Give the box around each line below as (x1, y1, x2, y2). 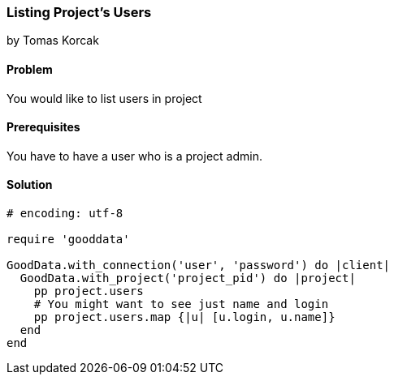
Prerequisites (6, 120, 80, 135)
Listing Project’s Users (6, 4, 152, 20)
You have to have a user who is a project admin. (6, 148, 262, 163)
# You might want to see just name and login (33, 298, 329, 311)
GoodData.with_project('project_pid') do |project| (19, 272, 356, 285)
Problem (6, 62, 53, 76)
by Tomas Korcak (6, 33, 99, 48)
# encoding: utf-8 (6, 207, 123, 220)
